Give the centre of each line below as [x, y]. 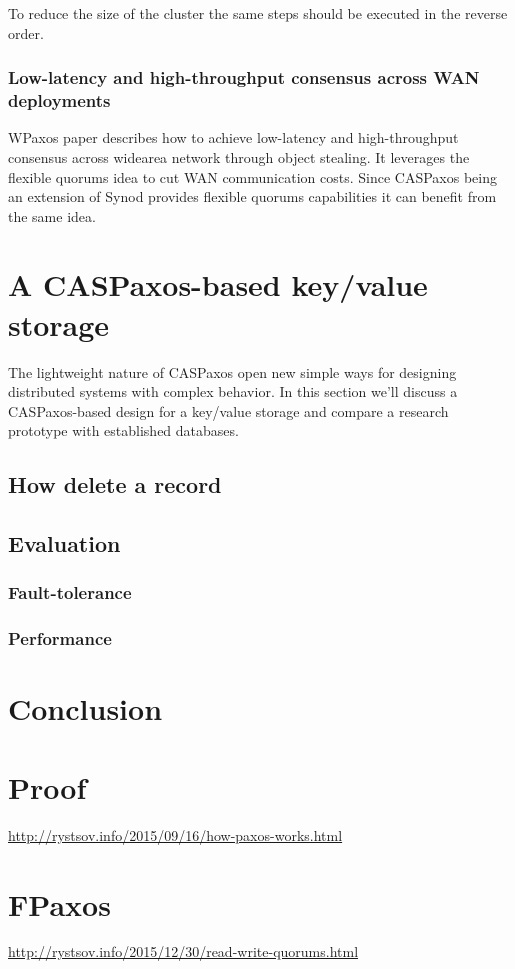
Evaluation [64, 543]
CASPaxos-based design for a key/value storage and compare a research [228, 410]
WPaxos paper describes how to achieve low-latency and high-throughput [233, 137]
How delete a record [115, 484]
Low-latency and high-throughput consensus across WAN [244, 77]
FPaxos [59, 903]
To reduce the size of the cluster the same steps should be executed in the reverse [258, 13]
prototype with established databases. [123, 430]
